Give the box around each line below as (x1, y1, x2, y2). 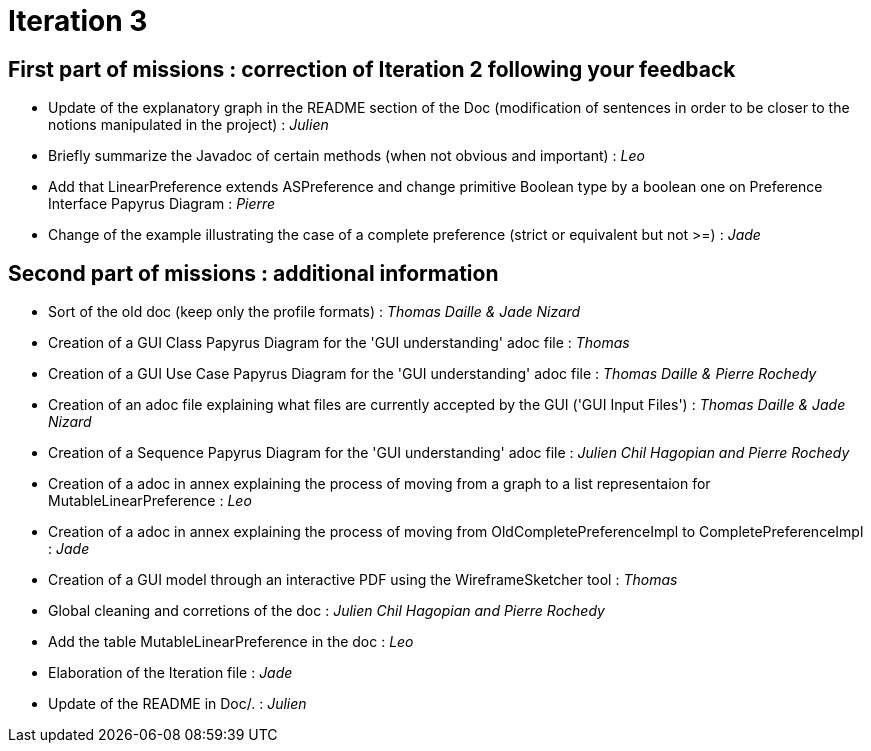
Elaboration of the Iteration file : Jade (48, 664, 293, 682)
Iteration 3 (8, 4, 148, 38)
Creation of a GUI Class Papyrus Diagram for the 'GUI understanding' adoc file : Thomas (48, 334, 630, 352)
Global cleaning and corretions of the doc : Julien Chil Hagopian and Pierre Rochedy (48, 602, 605, 620)
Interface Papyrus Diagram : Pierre (48, 195, 276, 213)
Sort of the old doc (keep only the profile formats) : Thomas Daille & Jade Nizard (48, 303, 581, 321)
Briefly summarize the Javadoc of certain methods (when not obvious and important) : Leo (48, 147, 645, 165)
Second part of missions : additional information (8, 260, 499, 286)
